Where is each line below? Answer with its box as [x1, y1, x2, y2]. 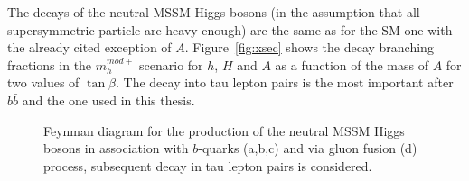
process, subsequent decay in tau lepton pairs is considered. [43, 156, 372, 175]
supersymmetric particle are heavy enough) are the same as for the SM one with [7, 20, 453, 39]
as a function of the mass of [275, 55, 428, 74]
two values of [7, 73, 80, 92]
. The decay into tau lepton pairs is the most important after [115, 73, 454, 92]
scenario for [139, 55, 203, 74]
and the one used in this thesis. [22, 90, 195, 109]
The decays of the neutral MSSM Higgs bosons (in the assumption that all [7, 3, 420, 21]
